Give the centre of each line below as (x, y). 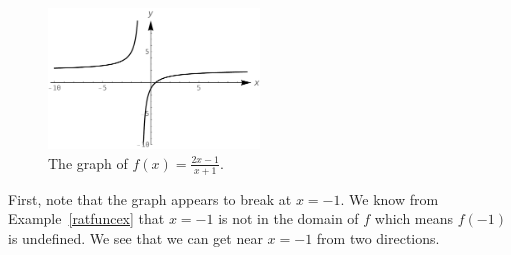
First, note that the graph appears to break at (150, 198)
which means (414, 218)
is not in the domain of (288, 218)
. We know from (389, 198)
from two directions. (378, 237)
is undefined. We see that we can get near (135, 237)
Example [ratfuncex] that (86, 218)
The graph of (88, 162)
